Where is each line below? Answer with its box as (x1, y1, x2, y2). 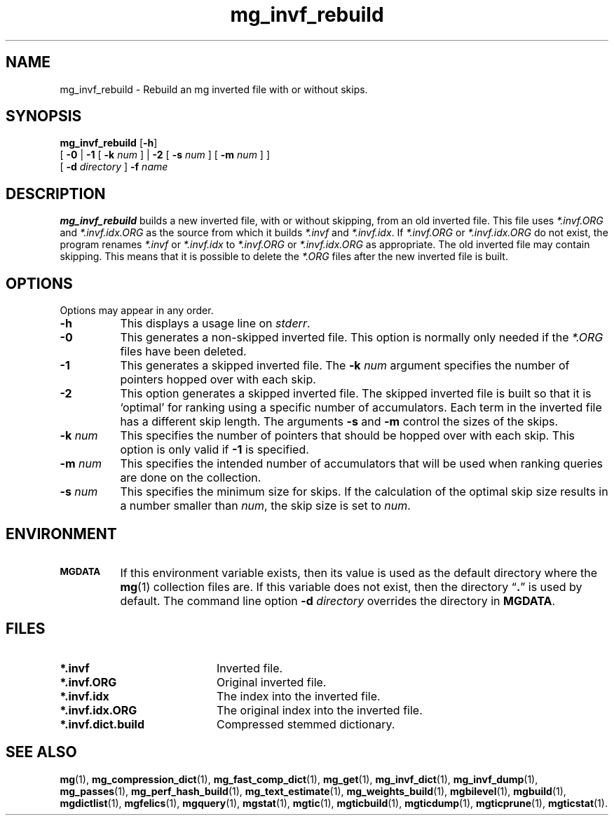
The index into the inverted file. (216, 688, 381, 703)
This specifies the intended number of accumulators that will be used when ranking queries (120, 456, 603, 471)
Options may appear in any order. (60, 304, 214, 317)
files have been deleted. (120, 344, 247, 359)
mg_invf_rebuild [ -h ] (60, 137, 158, 149)
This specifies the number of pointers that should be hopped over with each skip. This (120, 428, 575, 443)
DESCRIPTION (6, 184, 106, 203)
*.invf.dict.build (60, 717, 144, 731)
